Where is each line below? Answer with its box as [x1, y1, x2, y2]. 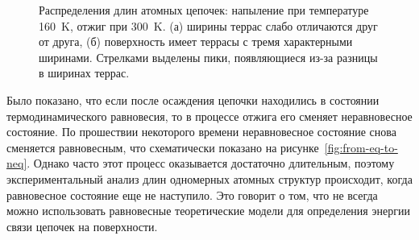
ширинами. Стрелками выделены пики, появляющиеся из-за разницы [39, 48, 378, 65]
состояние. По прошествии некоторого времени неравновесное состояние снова [6, 123, 396, 140]
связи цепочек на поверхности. [6, 217, 158, 234]
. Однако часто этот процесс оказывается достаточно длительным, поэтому [27, 155, 395, 172]
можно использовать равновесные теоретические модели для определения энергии [6, 202, 410, 219]
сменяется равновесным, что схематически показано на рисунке [6, 139, 319, 155]
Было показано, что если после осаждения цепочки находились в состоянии [6, 91, 380, 108]
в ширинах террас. [39, 64, 130, 81]
